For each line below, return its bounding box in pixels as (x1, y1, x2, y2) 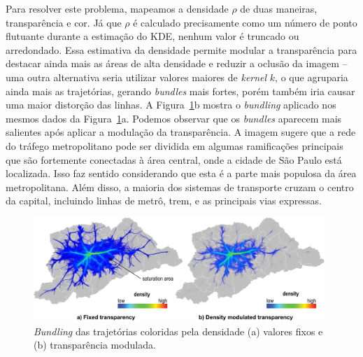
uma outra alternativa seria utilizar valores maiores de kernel (6, 69, 267, 84)
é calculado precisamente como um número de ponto (133, 15, 357, 29)
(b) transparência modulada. (34, 337, 156, 352)
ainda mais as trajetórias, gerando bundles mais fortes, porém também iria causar (6, 83, 355, 98)
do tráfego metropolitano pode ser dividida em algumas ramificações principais (6, 138, 343, 153)
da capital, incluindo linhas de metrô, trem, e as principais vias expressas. (6, 193, 322, 208)
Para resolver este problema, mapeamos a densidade (6, 1, 229, 15)
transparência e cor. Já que (6, 15, 122, 29)
